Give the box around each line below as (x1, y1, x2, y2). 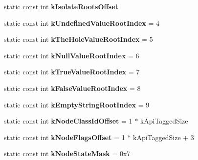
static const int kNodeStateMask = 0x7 (4, 148, 131, 159)
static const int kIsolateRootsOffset (4, 1, 118, 11)
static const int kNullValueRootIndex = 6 (4, 50, 139, 60)
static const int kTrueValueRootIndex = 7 (4, 67, 140, 77)
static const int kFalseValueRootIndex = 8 (4, 83, 141, 93)
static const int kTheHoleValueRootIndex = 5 (4, 34, 153, 44)
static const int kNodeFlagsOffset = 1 (4, 132, 125, 142)
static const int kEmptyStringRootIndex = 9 (4, 99, 150, 109)
